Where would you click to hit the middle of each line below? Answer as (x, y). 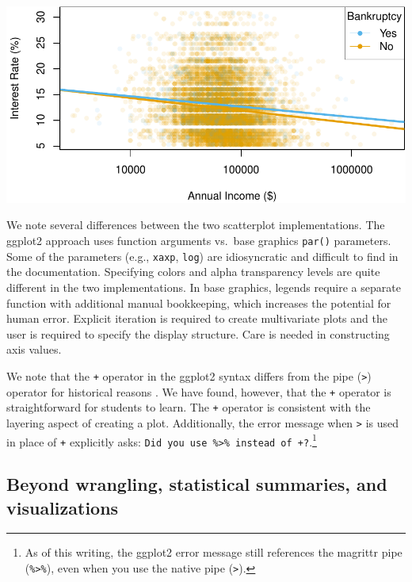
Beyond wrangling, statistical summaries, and (197, 484)
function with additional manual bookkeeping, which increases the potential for (199, 302)
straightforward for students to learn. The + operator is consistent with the (189, 407)
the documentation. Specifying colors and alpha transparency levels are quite (193, 272)
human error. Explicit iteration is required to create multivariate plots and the (197, 318)
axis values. (34, 349)
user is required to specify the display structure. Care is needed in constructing (198, 333)
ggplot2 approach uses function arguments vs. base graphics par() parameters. (199, 241)
